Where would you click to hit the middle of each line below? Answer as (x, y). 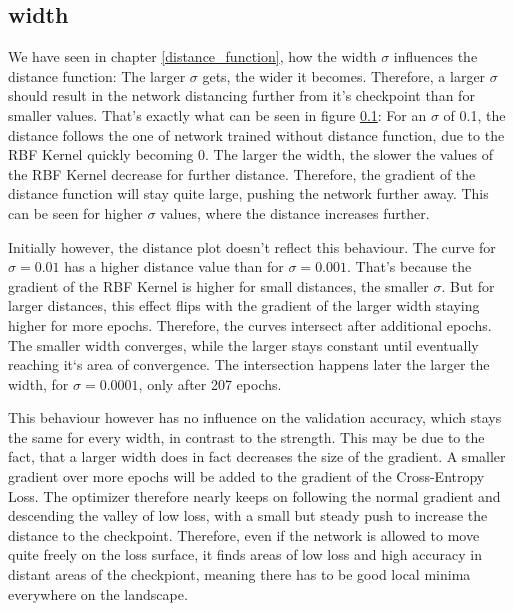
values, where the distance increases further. (295, 212)
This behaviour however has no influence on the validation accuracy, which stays (255, 417)
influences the (435, 56)
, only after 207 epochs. (210, 383)
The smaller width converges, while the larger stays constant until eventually (243, 344)
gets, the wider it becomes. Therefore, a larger (344, 75)
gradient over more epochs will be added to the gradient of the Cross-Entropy (246, 476)
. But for (468, 285)
